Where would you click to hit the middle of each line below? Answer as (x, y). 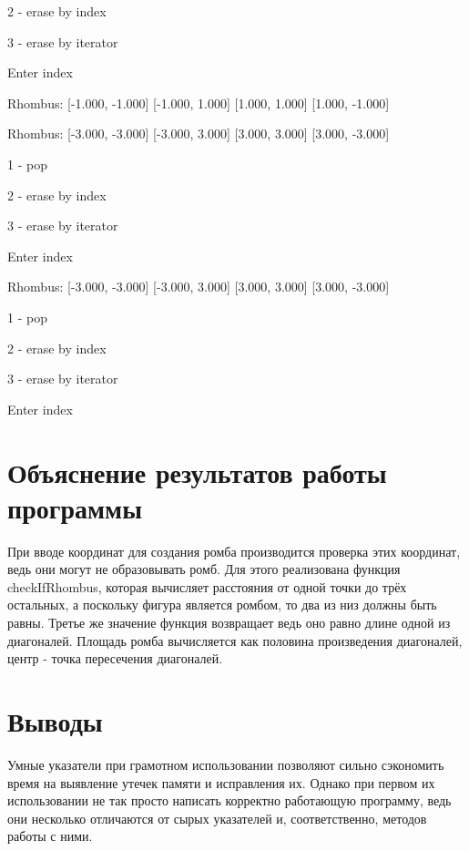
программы (75, 507)
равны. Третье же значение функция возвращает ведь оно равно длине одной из (229, 622)
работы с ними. (50, 836)
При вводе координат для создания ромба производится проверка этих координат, (234, 551)
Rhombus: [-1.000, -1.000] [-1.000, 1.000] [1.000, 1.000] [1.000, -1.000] (199, 103)
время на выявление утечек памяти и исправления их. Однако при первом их (221, 782)
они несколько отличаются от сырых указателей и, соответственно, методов (217, 818)
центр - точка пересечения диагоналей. (115, 658)
